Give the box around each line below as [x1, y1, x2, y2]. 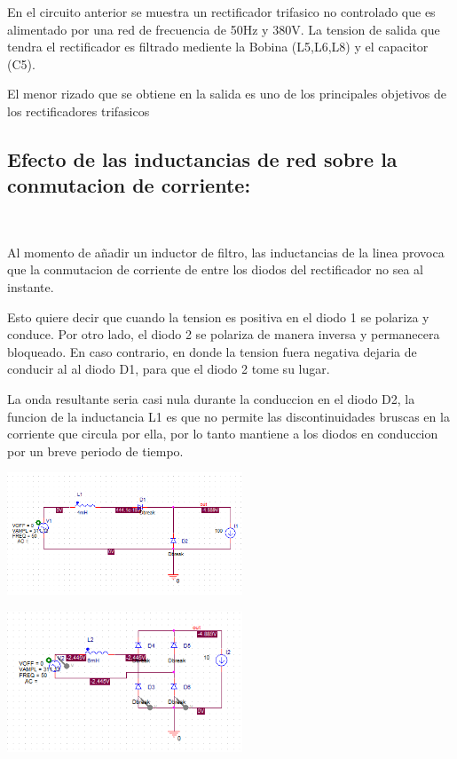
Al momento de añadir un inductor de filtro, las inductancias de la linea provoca [7, 242, 445, 261]
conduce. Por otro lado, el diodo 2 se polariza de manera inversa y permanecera [7, 325, 440, 344]
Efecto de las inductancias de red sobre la [7, 145, 398, 172]
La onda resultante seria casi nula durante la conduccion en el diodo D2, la [7, 389, 415, 407]
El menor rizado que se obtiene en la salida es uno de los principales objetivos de [7, 84, 447, 103]
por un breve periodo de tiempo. [7, 441, 184, 460]
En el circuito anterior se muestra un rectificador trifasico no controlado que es [7, 3, 436, 20]
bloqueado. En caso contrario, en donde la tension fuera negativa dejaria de [7, 342, 417, 360]
